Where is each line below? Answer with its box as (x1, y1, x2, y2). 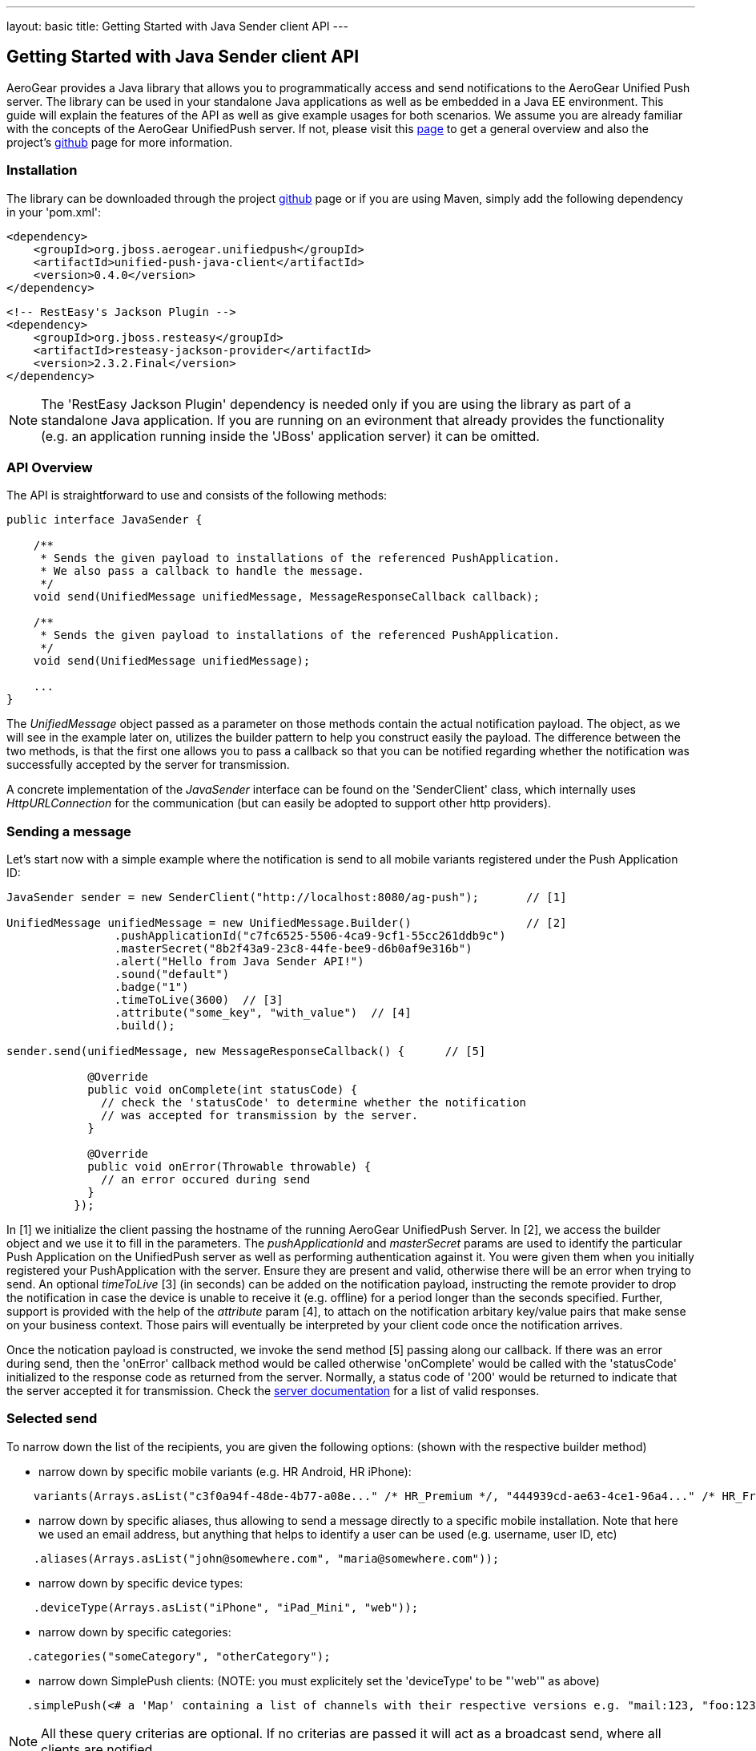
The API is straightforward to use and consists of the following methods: (6, 488, 388, 503)
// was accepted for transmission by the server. (101, 1109, 419, 1122)
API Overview (6, 459, 93, 475)
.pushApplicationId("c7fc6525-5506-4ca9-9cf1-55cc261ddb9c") (114, 929, 506, 943)
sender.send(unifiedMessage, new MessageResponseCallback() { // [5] (6, 1045, 486, 1058)
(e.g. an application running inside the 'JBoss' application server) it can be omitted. (41, 427, 540, 444)
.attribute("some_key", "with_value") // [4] (114, 1006, 412, 1020)
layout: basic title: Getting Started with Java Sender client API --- (6, 19, 348, 33)
